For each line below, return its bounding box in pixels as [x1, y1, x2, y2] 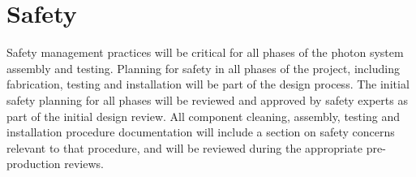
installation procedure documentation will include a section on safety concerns [6, 123, 395, 140]
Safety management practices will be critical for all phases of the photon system [6, 44, 404, 61]
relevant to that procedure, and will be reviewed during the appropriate [6, 139, 362, 156]
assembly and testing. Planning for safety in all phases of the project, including [6, 59, 400, 76]
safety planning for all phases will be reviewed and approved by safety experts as [6, 91, 408, 108]
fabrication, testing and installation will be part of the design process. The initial [6, 76, 410, 93]
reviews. [64, 155, 104, 172]
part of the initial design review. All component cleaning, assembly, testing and [6, 107, 400, 124]
